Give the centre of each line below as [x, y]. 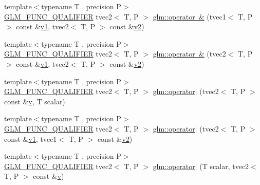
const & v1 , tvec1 [31, 138]
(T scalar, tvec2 [224, 166]
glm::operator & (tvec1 [189, 16]
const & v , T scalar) [35, 101]
